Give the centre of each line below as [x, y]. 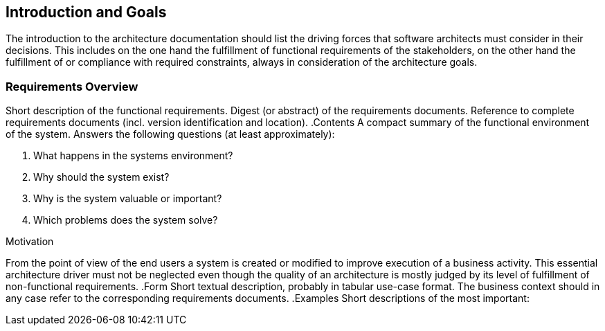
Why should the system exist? [101, 177]
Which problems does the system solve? [126, 220]
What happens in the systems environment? [133, 156]
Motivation [30, 242]
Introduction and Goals [86, 12]
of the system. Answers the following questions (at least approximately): [170, 134]
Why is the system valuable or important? [128, 199]
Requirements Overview [72, 86]
